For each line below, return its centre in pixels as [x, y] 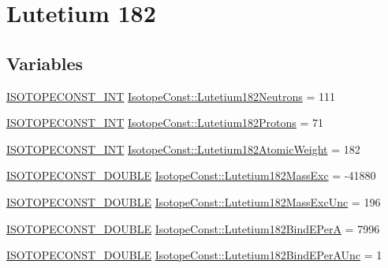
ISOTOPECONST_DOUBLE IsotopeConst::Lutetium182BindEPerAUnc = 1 [194, 255]
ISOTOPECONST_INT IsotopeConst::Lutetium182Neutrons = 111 [171, 96]
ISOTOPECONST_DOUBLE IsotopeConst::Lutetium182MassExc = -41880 [191, 175]
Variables [45, 63]
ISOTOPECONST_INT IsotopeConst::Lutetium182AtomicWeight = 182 [183, 149]
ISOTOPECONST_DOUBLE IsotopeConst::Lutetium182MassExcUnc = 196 [194, 201]
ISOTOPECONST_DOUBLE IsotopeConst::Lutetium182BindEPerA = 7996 [193, 228]
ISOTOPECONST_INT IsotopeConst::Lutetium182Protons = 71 [165, 123]
